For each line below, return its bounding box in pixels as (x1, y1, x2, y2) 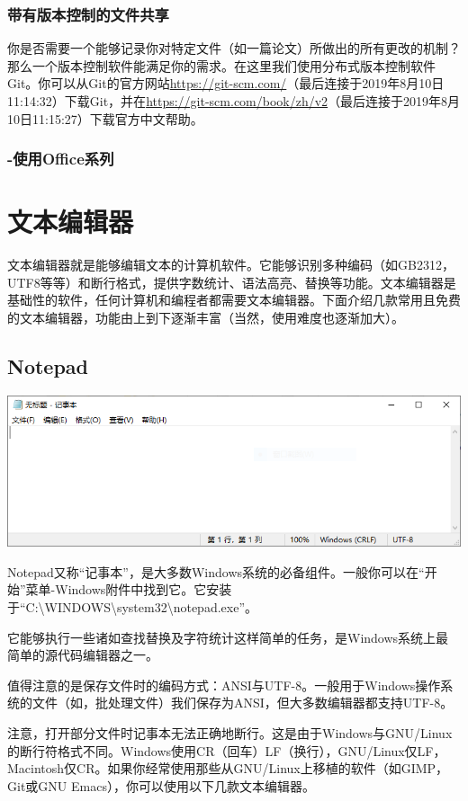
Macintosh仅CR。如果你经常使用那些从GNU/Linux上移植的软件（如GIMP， (7, 759, 449, 778)
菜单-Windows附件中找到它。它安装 (25, 580, 232, 599)
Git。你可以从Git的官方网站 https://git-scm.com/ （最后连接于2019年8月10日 (7, 74, 445, 93)
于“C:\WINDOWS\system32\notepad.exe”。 (7, 597, 258, 616)
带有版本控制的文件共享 (7, 3, 169, 25)
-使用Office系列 (7, 147, 114, 170)
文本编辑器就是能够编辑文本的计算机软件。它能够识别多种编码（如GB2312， (7, 255, 454, 274)
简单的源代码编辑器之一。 (7, 645, 158, 664)
